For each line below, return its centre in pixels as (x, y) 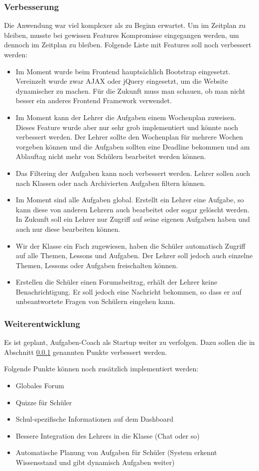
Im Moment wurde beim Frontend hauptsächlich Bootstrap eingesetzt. (123, 71)
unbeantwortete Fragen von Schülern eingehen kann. (95, 301)
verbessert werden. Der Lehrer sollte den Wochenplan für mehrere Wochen (129, 137)
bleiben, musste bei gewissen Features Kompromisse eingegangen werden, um (122, 35)
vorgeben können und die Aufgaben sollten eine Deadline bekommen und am (133, 146)
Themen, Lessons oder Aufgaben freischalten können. (97, 265)
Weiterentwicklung (42, 323)
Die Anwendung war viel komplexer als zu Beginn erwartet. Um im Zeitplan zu (125, 25)
